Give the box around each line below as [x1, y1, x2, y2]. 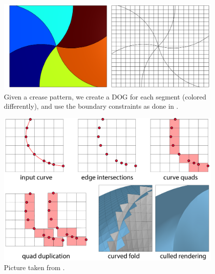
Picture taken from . [4, 262, 65, 273]
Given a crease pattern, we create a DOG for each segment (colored [4, 91, 207, 101]
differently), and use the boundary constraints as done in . [4, 101, 178, 111]
